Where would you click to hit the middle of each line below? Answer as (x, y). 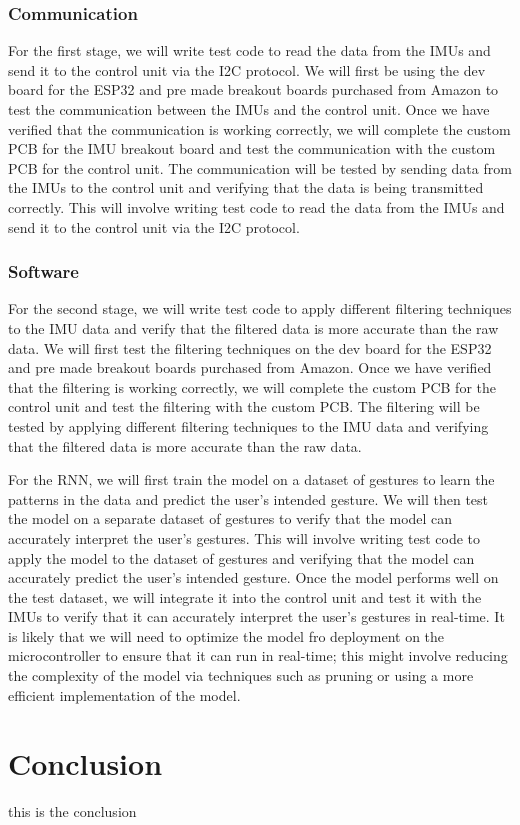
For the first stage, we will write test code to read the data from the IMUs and (249, 50)
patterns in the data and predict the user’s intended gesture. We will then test (248, 498)
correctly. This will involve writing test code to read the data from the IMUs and (256, 206)
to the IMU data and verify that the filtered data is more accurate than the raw (253, 327)
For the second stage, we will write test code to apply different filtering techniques (260, 308)
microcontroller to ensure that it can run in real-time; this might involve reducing (258, 655)
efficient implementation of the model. (124, 694)
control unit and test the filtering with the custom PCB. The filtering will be (244, 406)
